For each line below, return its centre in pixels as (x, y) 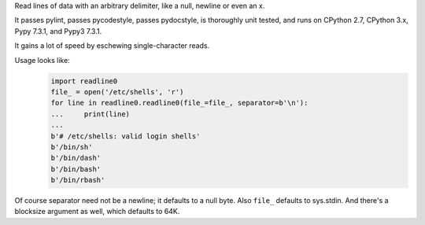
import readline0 (84, 81)
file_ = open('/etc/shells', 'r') (117, 92)
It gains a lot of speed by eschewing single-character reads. (112, 46)
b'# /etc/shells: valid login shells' (126, 136)
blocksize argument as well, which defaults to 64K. (97, 212)
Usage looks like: (42, 60)
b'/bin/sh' (72, 147)
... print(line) (90, 114)
